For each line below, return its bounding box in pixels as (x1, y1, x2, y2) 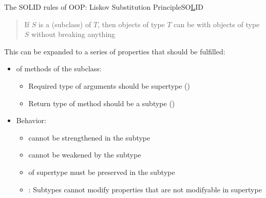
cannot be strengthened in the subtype (28, 132, 150, 143)
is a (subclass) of (39, 18, 91, 29)
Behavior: (16, 115, 46, 126)
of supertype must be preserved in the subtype (28, 166, 175, 177)
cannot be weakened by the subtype (28, 149, 141, 160)
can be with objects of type (174, 18, 260, 29)
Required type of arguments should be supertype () (28, 80, 190, 91)
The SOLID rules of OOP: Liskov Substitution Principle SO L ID (4, 2, 203, 12)
